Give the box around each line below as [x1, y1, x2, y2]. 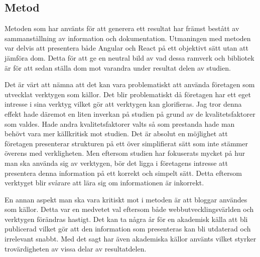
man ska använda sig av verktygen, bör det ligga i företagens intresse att [5, 157, 228, 168]
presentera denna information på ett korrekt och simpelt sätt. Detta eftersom [5, 167, 242, 178]
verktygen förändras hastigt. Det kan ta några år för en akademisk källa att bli [5, 213, 248, 224]
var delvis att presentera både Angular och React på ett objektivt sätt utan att [5, 43, 248, 53]
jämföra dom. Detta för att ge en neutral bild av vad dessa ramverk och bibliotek [5, 52, 254, 63]
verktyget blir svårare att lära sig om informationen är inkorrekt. [5, 177, 204, 188]
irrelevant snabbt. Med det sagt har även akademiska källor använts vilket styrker [5, 233, 256, 244]
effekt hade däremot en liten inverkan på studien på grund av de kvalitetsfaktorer [5, 108, 255, 119]
